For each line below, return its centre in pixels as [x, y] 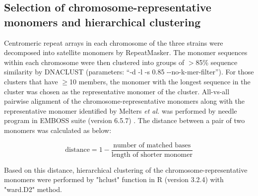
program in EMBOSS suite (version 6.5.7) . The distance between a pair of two [125, 120]
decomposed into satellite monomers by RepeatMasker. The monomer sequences [126, 52]
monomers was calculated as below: [58, 130]
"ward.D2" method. [33, 189]
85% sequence [217, 62]
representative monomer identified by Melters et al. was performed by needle [121, 110]
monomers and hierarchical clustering [102, 22]
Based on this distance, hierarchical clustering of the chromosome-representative [126, 169]
